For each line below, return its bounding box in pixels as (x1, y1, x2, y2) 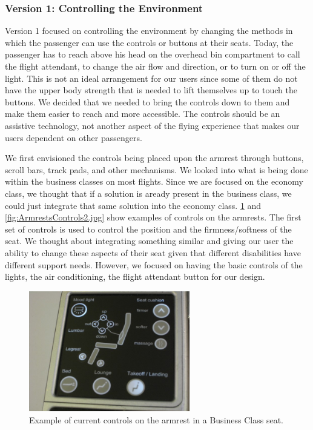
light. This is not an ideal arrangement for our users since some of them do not (5, 71, 298, 84)
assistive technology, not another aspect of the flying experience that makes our (5, 119, 300, 131)
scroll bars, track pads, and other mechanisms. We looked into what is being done (5, 163, 308, 176)
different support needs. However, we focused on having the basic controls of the (5, 258, 303, 271)
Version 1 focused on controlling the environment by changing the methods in (5, 24, 293, 37)
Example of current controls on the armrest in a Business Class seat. (29, 413, 283, 426)
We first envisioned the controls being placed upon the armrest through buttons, (5, 151, 304, 164)
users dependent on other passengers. (5, 131, 142, 144)
